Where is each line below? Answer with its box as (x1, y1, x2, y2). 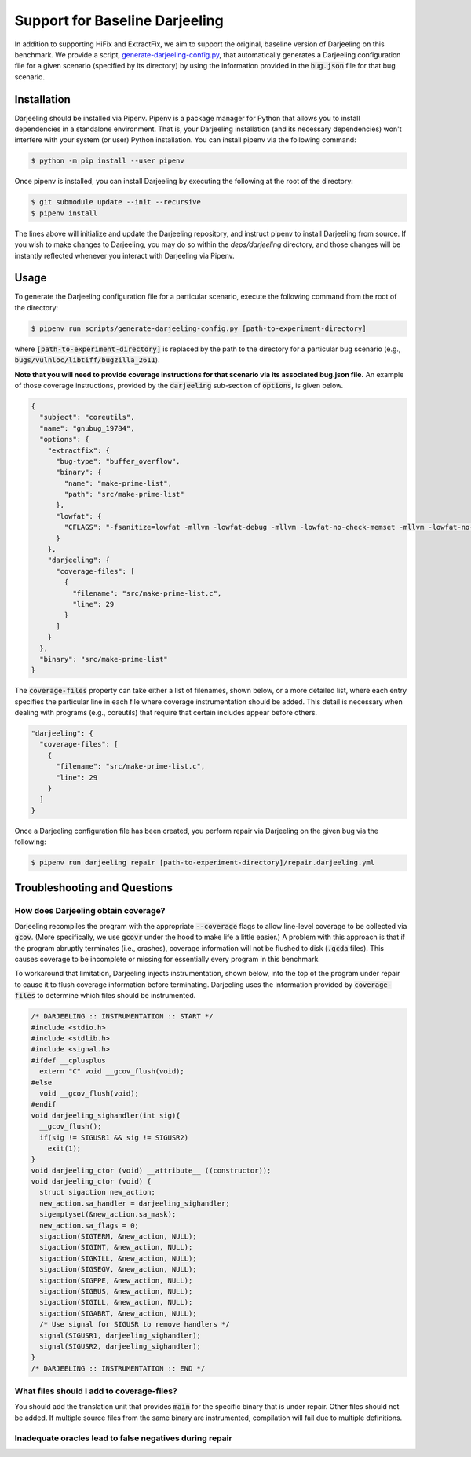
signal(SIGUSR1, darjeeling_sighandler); (39, 1330, 202, 1340)
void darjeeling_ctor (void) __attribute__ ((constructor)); (31, 1165, 272, 1175)
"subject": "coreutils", (39, 413, 135, 422)
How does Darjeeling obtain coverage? (14, 905, 166, 916)
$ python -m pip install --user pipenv (31, 156, 184, 165)
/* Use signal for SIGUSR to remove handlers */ (39, 1320, 231, 1329)
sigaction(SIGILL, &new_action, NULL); (39, 1297, 193, 1307)
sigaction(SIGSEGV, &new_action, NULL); (39, 1265, 197, 1274)
